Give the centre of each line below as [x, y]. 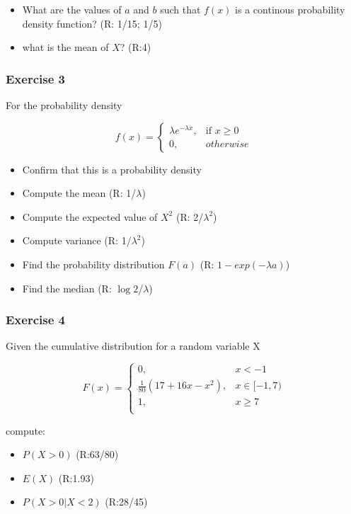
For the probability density [64, 105]
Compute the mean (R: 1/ [79, 193]
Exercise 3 [35, 78]
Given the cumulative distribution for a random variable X [133, 346]
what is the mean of [65, 47]
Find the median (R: [67, 288]
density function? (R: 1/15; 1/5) [92, 23]
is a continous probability [290, 9]
